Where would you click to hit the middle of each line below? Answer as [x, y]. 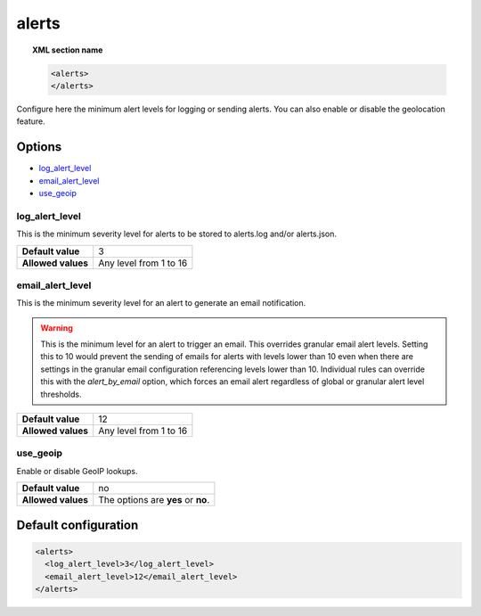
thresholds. [61, 394]
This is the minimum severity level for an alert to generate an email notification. [161, 303]
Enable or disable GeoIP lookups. [77, 471]
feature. [31, 121]
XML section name [68, 50]
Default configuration [77, 525]
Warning [57, 328]
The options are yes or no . [154, 500]
